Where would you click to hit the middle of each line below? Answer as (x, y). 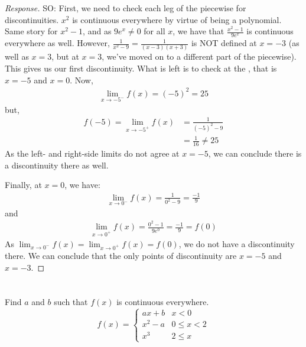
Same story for (31, 31)
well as (17, 56)
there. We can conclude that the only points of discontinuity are (121, 256)
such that (71, 302)
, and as (97, 31)
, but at (65, 56)
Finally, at (23, 185)
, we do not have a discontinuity (237, 244)
